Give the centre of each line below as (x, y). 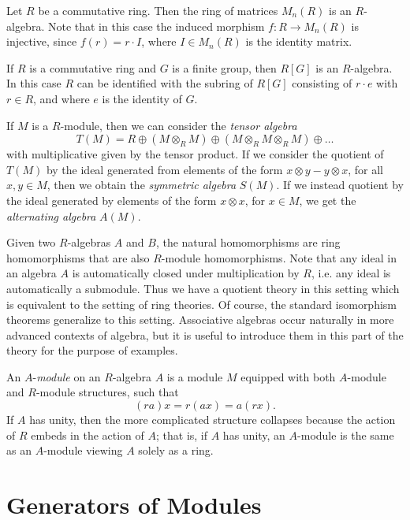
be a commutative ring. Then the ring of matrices (158, 10)
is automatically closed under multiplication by (186, 273)
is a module (195, 376)
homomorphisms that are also (78, 257)
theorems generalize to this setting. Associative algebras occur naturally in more (200, 319)
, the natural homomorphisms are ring (248, 242)
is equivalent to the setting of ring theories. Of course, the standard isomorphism (202, 304)
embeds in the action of (88, 435)
